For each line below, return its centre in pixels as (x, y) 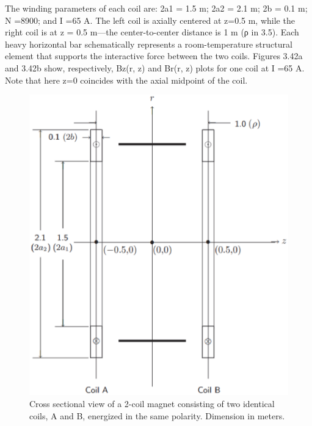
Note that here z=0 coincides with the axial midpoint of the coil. (126, 80)
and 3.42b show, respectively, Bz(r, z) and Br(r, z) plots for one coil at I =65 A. (155, 67)
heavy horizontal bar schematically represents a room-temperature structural (149, 44)
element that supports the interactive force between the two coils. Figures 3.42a (154, 56)
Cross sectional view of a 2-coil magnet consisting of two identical (152, 403)
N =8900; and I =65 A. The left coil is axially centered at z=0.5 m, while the (150, 20)
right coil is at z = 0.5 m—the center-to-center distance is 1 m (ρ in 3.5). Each (152, 32)
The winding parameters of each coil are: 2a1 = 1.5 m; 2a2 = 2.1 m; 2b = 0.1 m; (156, 8)
